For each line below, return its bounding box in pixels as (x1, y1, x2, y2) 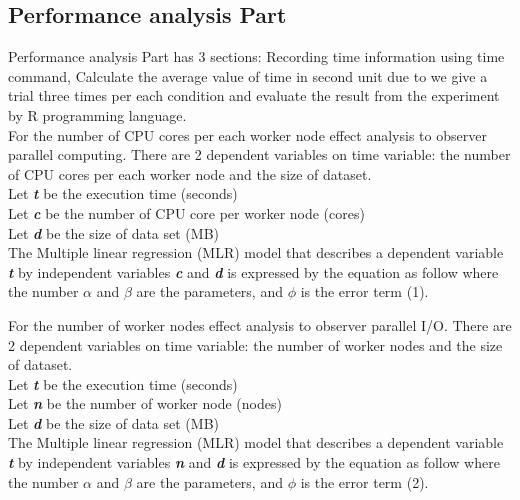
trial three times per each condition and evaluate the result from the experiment (8, 85, 500, 106)
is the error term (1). (300, 281, 429, 302)
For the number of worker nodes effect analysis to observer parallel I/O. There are (8, 314, 512, 335)
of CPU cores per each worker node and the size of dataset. (8, 163, 372, 184)
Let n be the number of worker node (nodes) (8, 393, 282, 414)
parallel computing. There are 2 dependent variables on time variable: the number (8, 144, 511, 165)
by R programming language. (8, 104, 187, 125)
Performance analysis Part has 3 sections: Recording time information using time (8, 46, 505, 67)
